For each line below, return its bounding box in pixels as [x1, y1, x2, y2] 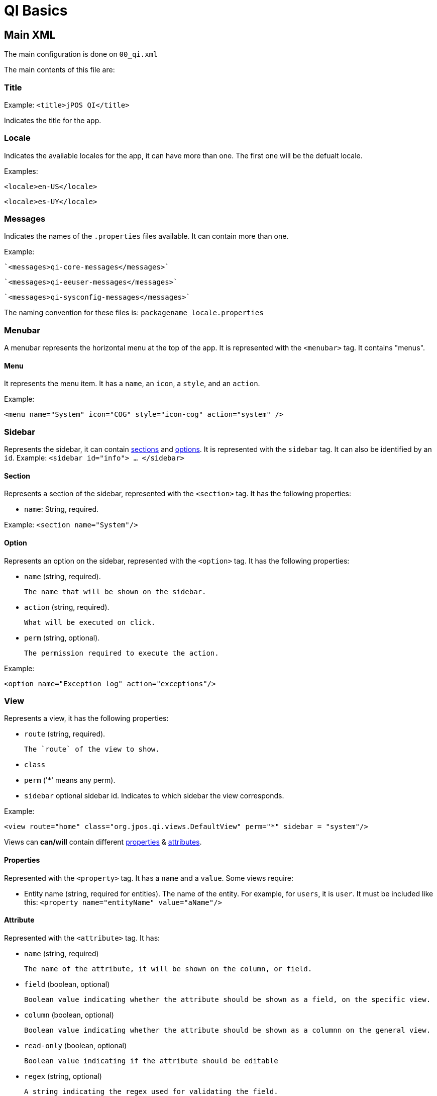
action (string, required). [24, 602, 110, 611]
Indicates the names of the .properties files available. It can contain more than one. [4, 232, 289, 241]
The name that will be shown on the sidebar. [24, 587, 206, 596]
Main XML [4, 28, 56, 41]
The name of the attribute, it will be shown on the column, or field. [24, 964, 312, 973]
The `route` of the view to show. [24, 745, 160, 754]
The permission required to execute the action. [24, 649, 219, 657]
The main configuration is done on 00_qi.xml [4, 50, 158, 59]
